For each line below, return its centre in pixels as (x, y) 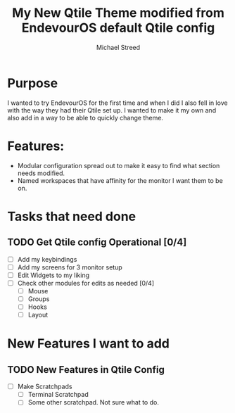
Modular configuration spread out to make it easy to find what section (119, 165)
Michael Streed (118, 47)
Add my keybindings (47, 259)
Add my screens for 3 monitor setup (70, 267)
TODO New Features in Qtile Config (86, 370)
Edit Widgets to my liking (53, 275)
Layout (38, 315)
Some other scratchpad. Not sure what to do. (94, 402)
